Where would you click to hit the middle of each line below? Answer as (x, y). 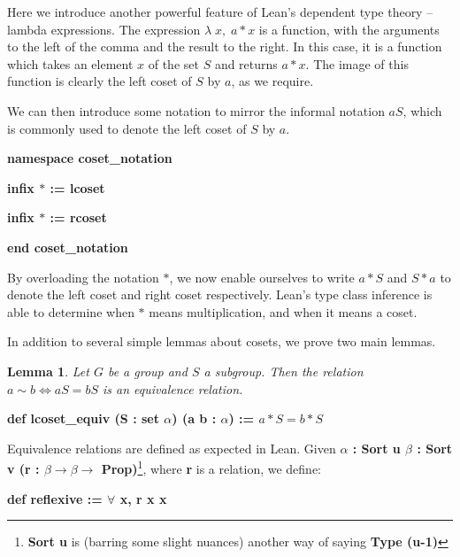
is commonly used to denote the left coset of (127, 128)
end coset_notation (68, 247)
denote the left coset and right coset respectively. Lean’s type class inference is (220, 294)
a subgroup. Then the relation (284, 371)
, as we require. (272, 81)
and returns (246, 63)
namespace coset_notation (90, 158)
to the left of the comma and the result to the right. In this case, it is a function (225, 46)
